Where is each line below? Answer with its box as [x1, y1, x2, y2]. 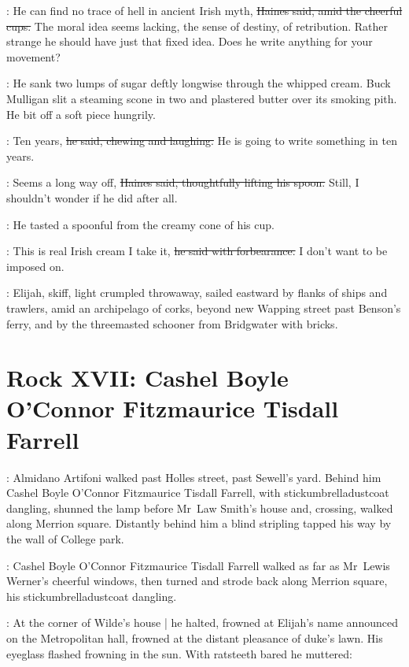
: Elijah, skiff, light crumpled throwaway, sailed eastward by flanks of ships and [6, 284, 388, 301]
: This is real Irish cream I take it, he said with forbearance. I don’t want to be [6, 243, 388, 259]
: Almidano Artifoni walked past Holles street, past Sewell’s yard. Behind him [6, 469, 381, 485]
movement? [6, 48, 61, 65]
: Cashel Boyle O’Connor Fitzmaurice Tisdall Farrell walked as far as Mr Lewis [6, 557, 390, 573]
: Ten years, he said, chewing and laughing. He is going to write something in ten [6, 132, 397, 149]
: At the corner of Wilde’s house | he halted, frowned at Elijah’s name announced [6, 614, 398, 631]
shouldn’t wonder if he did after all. [6, 189, 178, 206]
